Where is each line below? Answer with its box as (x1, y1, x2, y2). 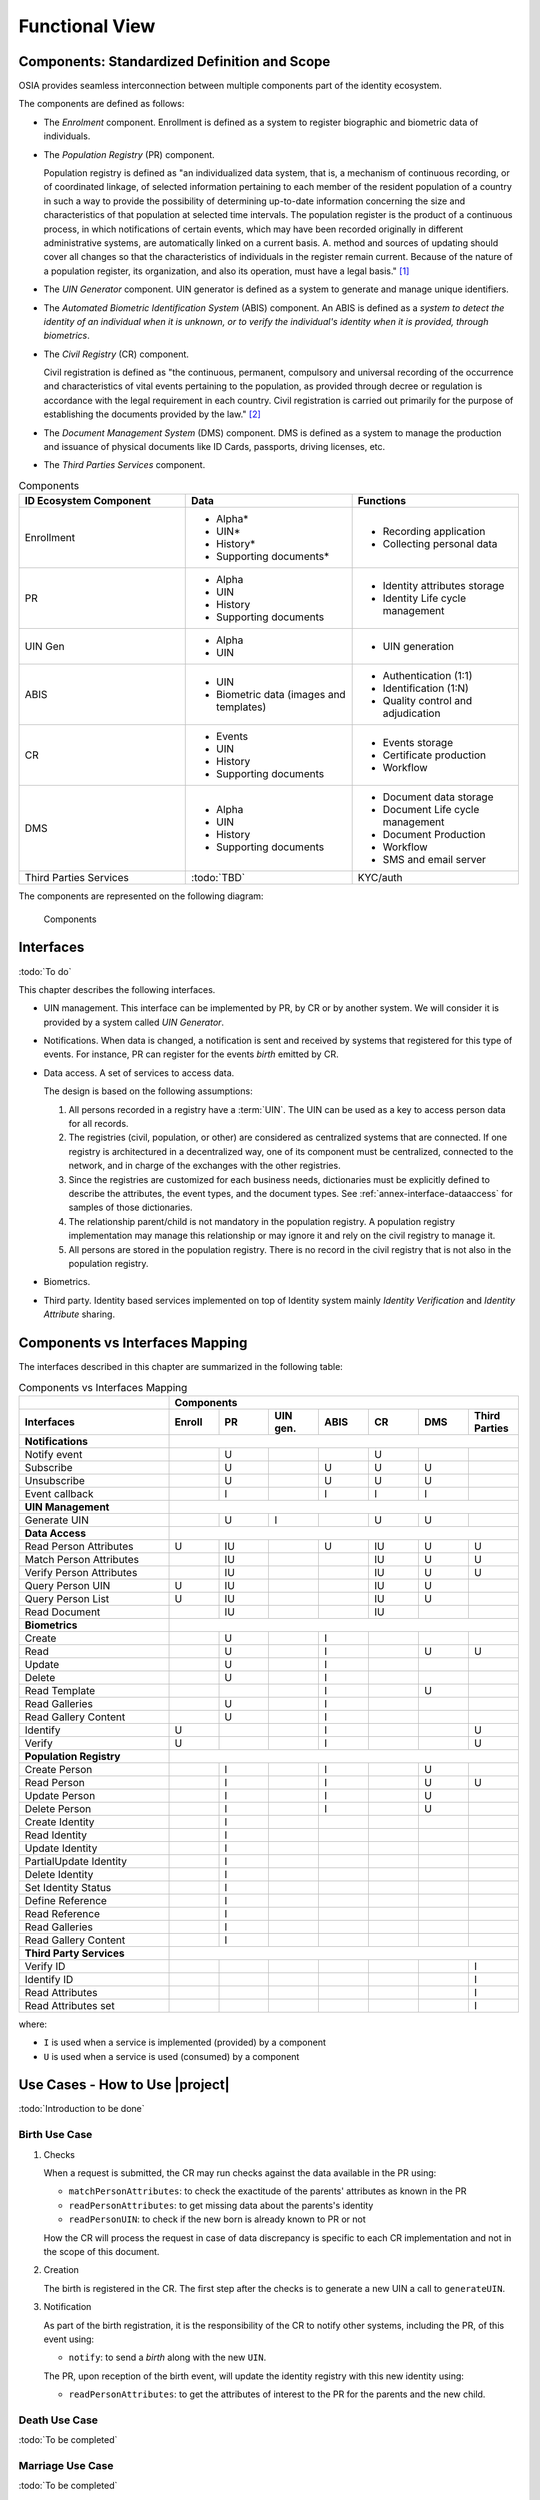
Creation (43, 2264, 80, 2276)
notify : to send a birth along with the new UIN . (68, 2351, 267, 2364)
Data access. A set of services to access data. (43, 1066, 235, 1079)
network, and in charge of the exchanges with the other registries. (68, 1160, 341, 1172)
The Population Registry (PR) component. (43, 148, 215, 160)
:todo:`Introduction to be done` (18, 2103, 145, 2115)
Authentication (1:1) (382, 669, 473, 683)
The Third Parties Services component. (43, 459, 206, 471)
